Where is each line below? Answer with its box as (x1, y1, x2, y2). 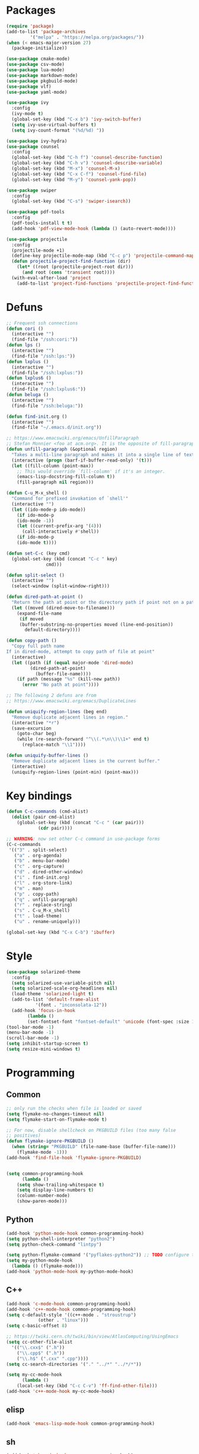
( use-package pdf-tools (6, 209, 65, 215)
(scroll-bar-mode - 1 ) (6, 1035, 60, 1041)
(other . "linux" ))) (37, 1318, 89, 1323)
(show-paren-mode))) (17, 1198, 68, 1204)
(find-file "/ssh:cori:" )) (11, 336, 78, 343)
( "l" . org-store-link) (14, 880, 73, 886)
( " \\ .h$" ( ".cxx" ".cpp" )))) (17, 1356, 89, 1361)
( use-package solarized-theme (6, 969, 81, 975)
